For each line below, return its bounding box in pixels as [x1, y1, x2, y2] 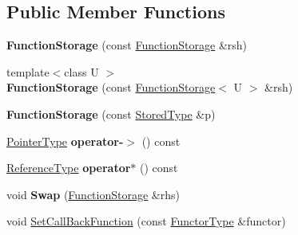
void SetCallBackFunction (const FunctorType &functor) [6, 213, 286, 229]
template [6, 63, 50, 80]
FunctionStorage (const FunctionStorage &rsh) [6, 37, 248, 53]
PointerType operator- [6, 132, 124, 149]
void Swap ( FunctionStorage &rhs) [6, 186, 180, 202]
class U [64, 63, 99, 80]
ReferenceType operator [6, 159, 131, 176]
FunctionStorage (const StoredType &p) [6, 105, 216, 122]
